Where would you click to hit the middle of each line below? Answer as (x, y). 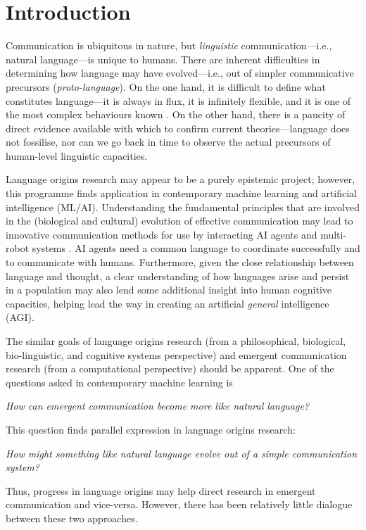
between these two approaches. (72, 518)
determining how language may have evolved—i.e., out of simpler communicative (180, 73)
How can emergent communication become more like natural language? (158, 406)
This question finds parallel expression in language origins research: (151, 429)
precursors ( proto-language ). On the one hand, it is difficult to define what (166, 86)
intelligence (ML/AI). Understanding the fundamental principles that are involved (183, 207)
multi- (334, 234)
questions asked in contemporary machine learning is (119, 382)
